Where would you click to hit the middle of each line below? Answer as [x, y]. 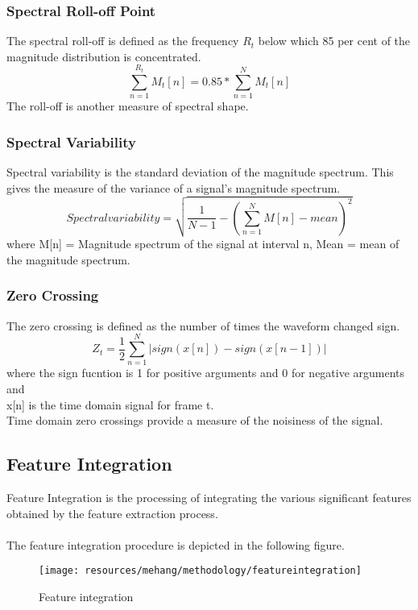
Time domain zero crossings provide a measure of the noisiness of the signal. [195, 420]
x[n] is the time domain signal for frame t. [110, 404]
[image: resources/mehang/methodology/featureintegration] [200, 571]
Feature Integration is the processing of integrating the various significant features [209, 498]
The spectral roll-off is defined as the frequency [123, 41]
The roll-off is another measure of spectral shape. [128, 106]
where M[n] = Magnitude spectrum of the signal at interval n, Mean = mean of [203, 244]
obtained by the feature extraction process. [112, 513]
